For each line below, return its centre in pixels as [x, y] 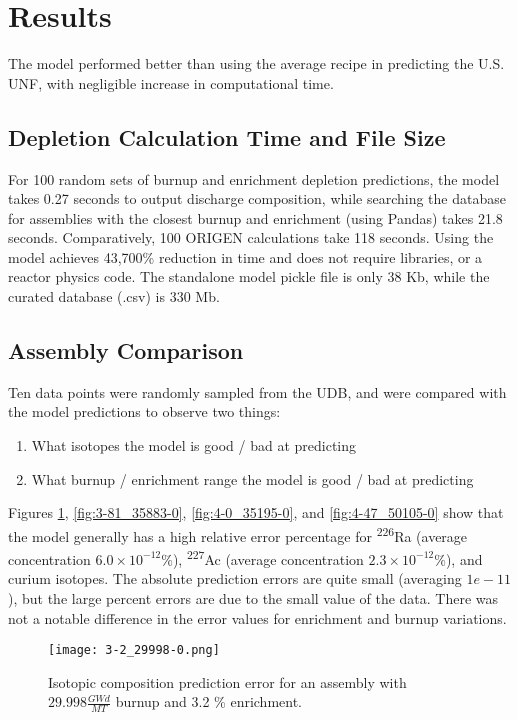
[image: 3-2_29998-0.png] [134, 650]
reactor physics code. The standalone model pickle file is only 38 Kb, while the [249, 276]
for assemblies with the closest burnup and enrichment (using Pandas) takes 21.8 [255, 217]
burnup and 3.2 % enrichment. [209, 701]
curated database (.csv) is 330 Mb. [114, 296]
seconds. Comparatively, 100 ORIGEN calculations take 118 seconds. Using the [251, 237]
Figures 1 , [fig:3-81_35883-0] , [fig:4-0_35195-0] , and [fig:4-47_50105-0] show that [256, 512]
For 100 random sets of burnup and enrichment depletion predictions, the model [254, 178]
